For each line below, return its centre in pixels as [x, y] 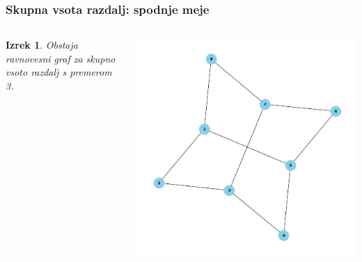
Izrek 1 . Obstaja [42, 45]
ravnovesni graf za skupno [61, 58]
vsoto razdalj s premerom [59, 72]
